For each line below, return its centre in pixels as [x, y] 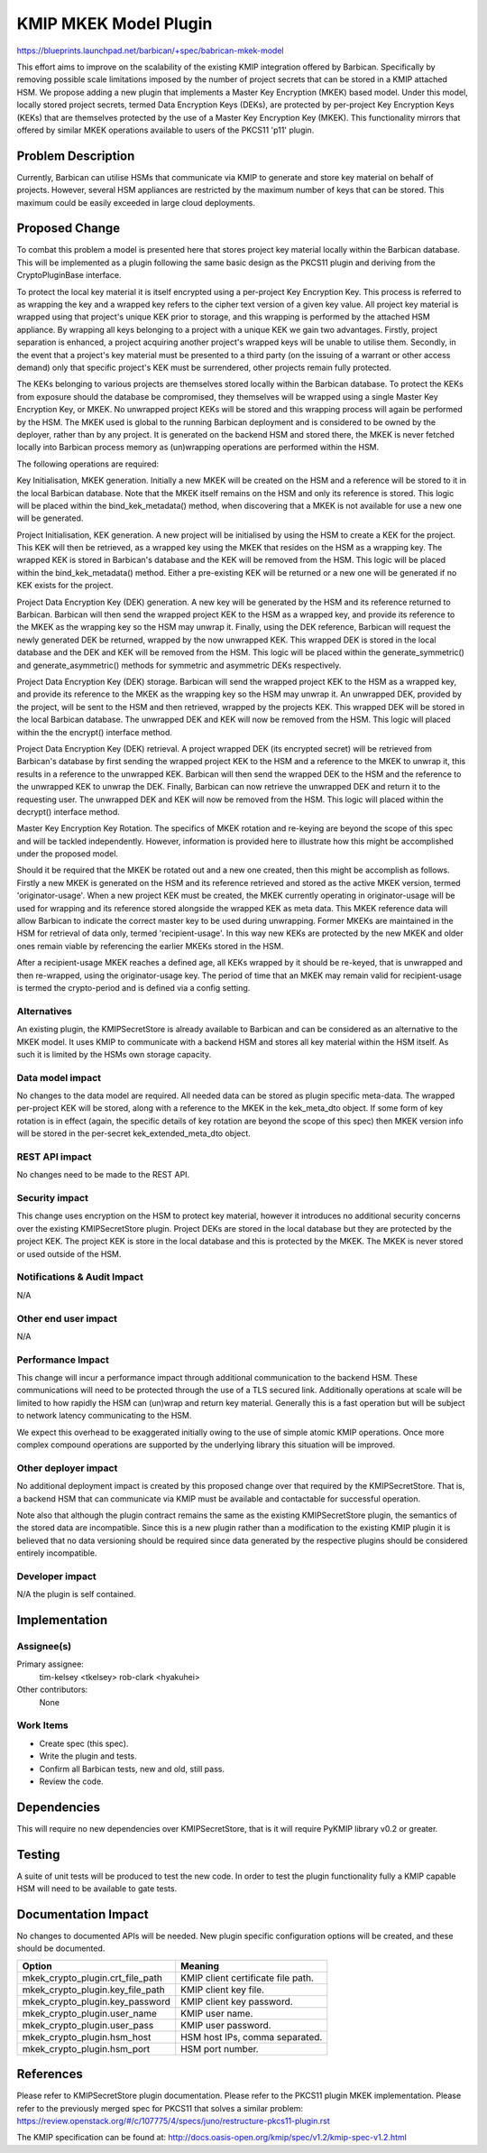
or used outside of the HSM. [69, 1253]
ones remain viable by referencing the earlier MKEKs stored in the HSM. [150, 946]
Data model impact [59, 1077]
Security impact [53, 1198]
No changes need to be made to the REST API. [103, 1175]
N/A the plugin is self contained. [76, 1594]
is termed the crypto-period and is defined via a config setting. [133, 987]
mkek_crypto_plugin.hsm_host [87, 2037]
